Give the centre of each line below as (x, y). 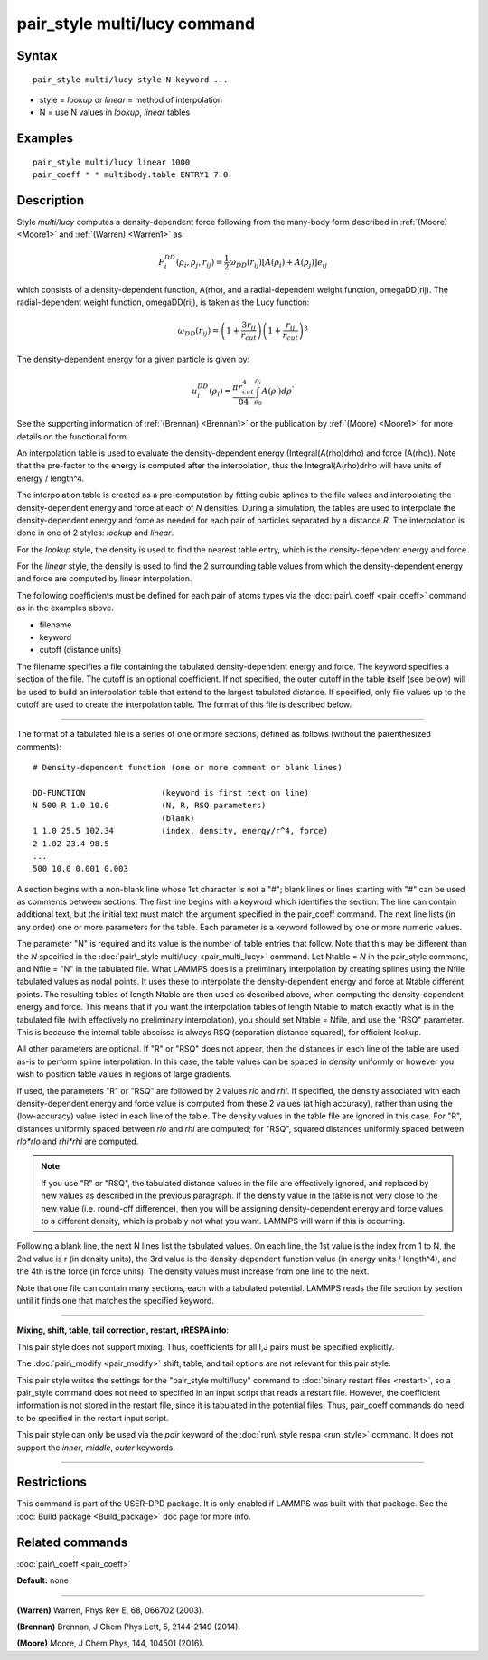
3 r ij (249, 325)
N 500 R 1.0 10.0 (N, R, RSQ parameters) (150, 806)
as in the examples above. (66, 608)
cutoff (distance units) (80, 650)
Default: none (43, 1580)
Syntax (37, 56)
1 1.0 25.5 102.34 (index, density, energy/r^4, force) (181, 831)
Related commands (72, 1542)
